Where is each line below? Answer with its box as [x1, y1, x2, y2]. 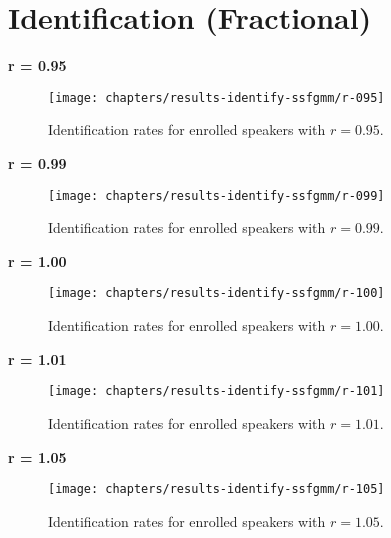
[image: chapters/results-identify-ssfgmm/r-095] [48, 90, 385, 105]
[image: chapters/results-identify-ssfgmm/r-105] [48, 482, 385, 497]
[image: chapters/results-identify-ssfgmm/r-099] [48, 188, 385, 203]
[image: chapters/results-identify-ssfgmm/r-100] [48, 286, 385, 301]
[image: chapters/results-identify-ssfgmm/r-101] [48, 384, 385, 399]
